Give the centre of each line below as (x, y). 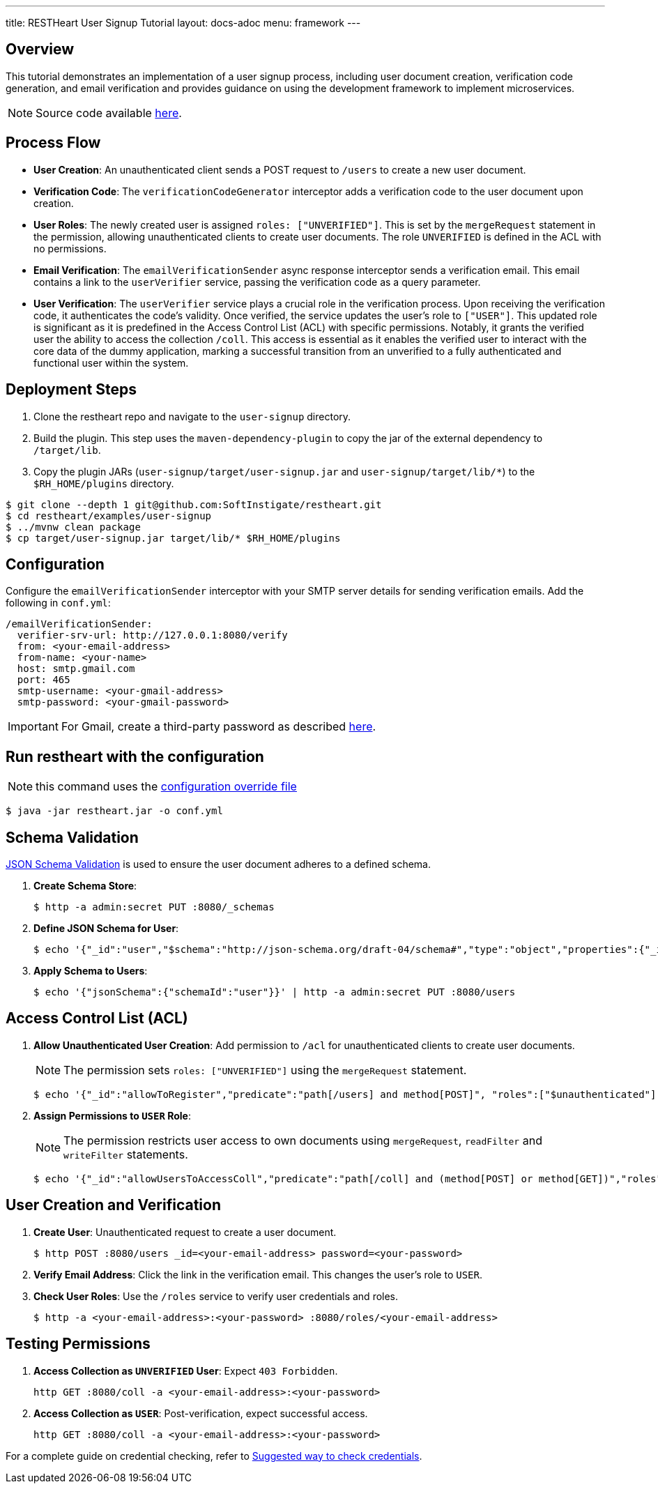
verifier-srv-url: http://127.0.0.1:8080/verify (152, 635)
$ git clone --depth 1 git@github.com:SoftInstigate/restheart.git (194, 504)
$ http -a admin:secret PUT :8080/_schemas (154, 907)
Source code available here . (109, 113)
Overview (40, 49)
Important (33, 727)
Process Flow (53, 143)
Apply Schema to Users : (91, 971)
